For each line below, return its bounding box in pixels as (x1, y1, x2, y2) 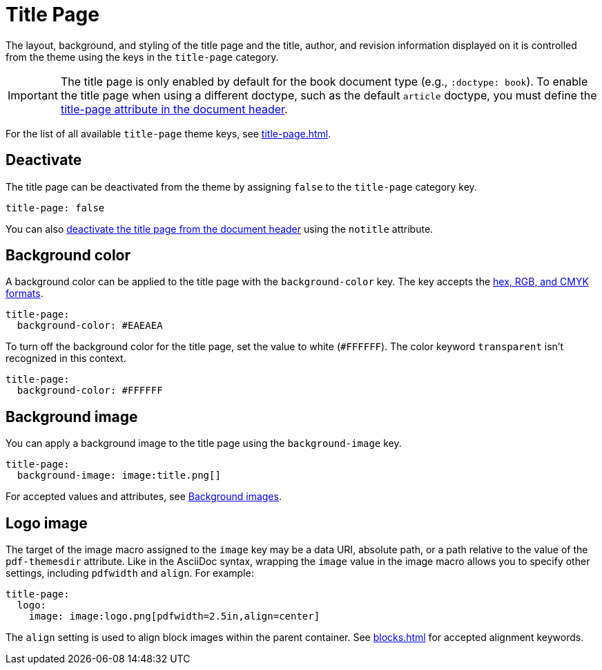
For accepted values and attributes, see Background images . (6, 490, 282, 503)
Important (8, 88, 58, 102)
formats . (6, 287, 43, 300)
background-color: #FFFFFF (17, 385, 163, 396)
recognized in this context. (6, 352, 126, 365)
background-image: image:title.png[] (17, 470, 221, 481)
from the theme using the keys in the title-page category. (6, 50, 279, 63)
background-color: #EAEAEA (17, 320, 163, 332)
